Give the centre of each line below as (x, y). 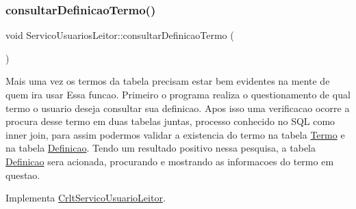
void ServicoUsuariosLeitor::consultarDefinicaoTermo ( (120, 35)
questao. (23, 175)
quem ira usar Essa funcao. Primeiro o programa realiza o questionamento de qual (178, 94)
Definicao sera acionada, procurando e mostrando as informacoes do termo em (170, 161)
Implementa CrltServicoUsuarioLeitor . (86, 198)
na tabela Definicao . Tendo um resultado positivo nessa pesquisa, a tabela (161, 148)
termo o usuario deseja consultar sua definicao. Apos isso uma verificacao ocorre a (178, 108)
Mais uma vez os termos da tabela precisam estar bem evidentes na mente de (168, 81)
